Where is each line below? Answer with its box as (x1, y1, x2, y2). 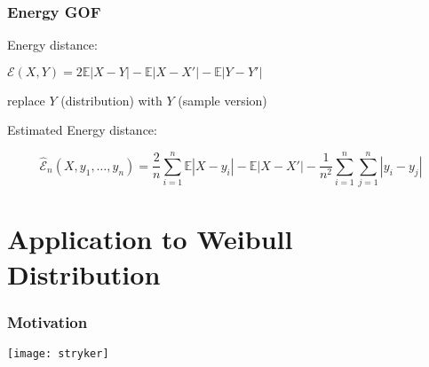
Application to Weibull (7, 221, 293, 257)
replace (7, 90, 45, 109)
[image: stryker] (7, 347, 109, 360)
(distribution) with (60, 90, 163, 109)
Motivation (7, 310, 88, 332)
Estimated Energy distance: (7, 121, 157, 139)
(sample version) (178, 90, 267, 109)
